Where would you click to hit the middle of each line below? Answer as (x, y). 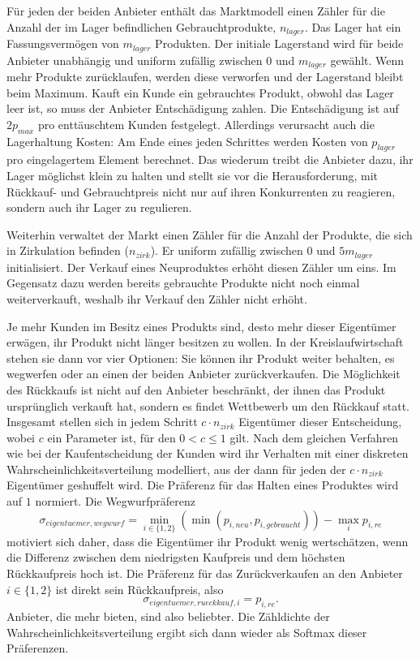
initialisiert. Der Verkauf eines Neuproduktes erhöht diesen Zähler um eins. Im (201, 267)
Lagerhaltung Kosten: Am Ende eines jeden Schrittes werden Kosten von (187, 141)
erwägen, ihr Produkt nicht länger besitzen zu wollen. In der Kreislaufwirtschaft (205, 342)
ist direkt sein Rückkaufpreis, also (139, 589)
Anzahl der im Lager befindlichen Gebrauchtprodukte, (141, 26)
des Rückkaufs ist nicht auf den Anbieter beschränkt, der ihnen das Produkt (196, 389)
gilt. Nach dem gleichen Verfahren (314, 437)
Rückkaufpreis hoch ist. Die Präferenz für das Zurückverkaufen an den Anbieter (205, 573)
